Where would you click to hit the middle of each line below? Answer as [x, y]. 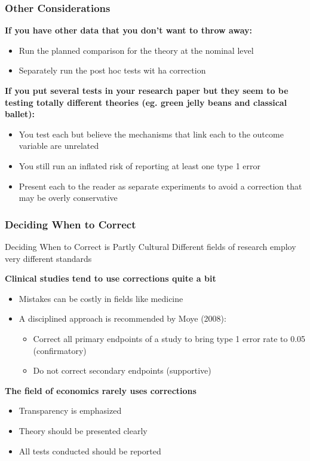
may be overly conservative [68, 198]
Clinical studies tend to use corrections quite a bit [111, 278]
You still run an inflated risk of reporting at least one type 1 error [140, 165]
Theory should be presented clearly [83, 430]
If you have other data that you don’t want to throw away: [128, 30]
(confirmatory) [60, 350]
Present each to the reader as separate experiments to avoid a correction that [160, 186]
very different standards [48, 258]
